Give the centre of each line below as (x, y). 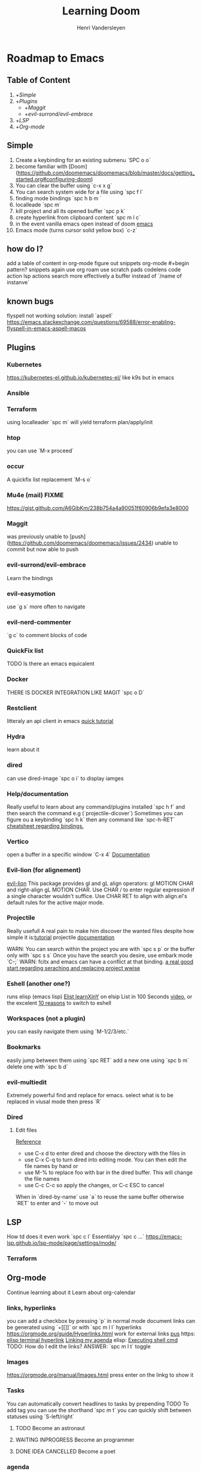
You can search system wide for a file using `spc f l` (79, 192)
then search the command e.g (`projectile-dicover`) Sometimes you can (95, 813)
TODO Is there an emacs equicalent (51, 664)
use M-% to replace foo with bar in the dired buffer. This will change (109, 1173)
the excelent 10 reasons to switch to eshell (59, 1003)
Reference (28, 1142)
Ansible (18, 393)
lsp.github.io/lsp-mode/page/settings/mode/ (62, 1243)
